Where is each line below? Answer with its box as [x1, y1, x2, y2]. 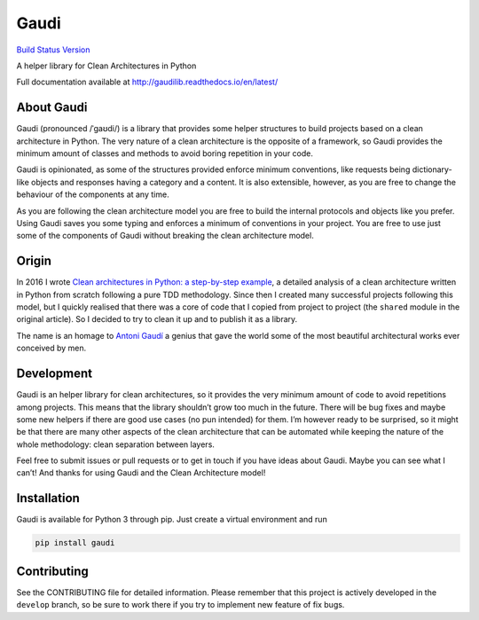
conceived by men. [16, 342, 87, 354]
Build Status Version [16, 44, 90, 55]
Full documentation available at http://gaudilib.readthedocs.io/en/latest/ [16, 76, 279, 88]
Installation [16, 491, 80, 506]
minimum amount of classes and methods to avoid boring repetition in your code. [16, 148, 314, 159]
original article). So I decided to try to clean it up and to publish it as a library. [16, 314, 298, 325]
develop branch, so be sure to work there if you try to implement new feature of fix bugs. [16, 600, 345, 610]
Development [16, 366, 93, 381]
